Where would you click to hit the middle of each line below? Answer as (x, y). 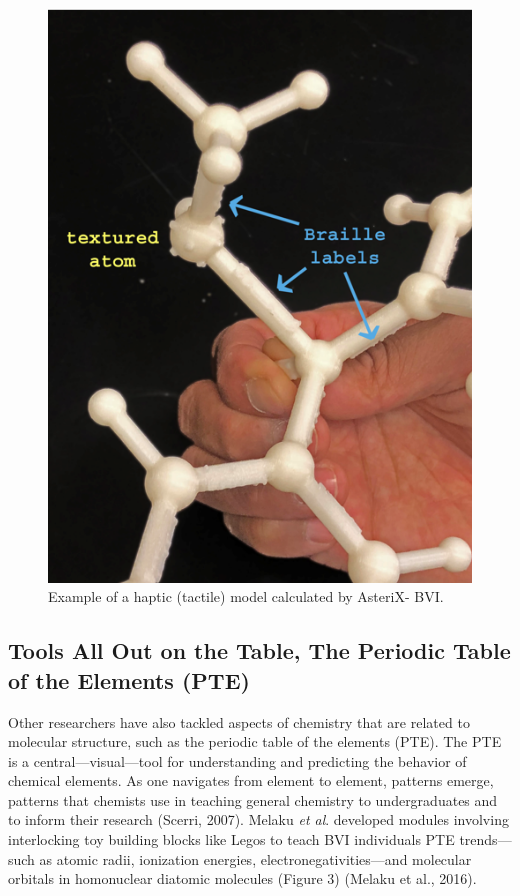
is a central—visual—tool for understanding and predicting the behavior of (237, 760)
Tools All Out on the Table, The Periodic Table (259, 650)
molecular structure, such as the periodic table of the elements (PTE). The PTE (255, 741)
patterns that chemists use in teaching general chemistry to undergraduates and (253, 799)
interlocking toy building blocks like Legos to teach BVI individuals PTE (231, 839)
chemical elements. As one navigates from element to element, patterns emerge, (251, 780)
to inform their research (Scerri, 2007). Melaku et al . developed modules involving (258, 819)
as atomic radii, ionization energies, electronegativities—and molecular (255, 858)
